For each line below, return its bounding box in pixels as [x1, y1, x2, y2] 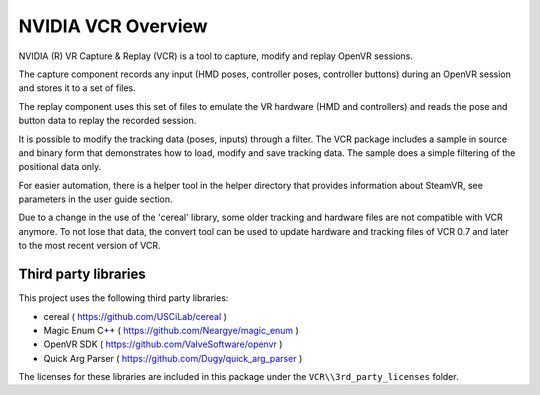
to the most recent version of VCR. [18, 240, 161, 252]
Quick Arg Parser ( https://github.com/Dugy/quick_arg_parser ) [43, 352, 303, 364]
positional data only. [18, 161, 102, 173]
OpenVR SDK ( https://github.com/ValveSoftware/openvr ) [43, 338, 283, 350]
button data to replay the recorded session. [18, 115, 197, 127]
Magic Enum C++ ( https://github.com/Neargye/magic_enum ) [43, 324, 299, 336]
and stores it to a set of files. [18, 82, 137, 94]
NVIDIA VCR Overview [18, 15, 209, 37]
